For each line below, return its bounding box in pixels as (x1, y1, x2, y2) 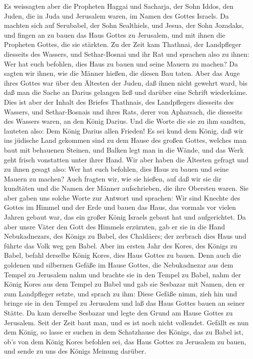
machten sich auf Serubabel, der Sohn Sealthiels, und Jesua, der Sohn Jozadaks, (4, 20, 244, 30)
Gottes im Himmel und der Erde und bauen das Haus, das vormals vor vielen (4, 202, 236, 212)
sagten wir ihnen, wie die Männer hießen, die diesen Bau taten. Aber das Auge (4, 68, 240, 78)
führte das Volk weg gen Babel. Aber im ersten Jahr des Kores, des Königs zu (4, 240, 237, 250)
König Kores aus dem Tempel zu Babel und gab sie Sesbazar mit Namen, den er (4, 279, 245, 289)
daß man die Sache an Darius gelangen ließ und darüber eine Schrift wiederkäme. (4, 87, 248, 97)
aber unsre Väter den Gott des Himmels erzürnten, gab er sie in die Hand (4, 221, 225, 231)
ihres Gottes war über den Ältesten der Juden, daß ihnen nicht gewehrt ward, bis (4, 77, 248, 88)
